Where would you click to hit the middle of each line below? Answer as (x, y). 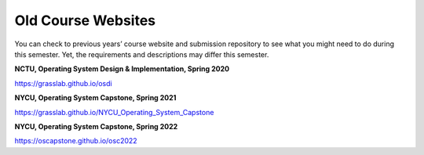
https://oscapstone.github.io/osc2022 (76, 141)
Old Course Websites (85, 20)
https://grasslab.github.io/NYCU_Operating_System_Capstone (114, 112)
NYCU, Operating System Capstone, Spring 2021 (95, 98)
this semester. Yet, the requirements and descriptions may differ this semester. (142, 54)
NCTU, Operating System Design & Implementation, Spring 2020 (122, 69)
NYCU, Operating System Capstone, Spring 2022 (96, 126)
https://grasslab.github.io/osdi (64, 83)
